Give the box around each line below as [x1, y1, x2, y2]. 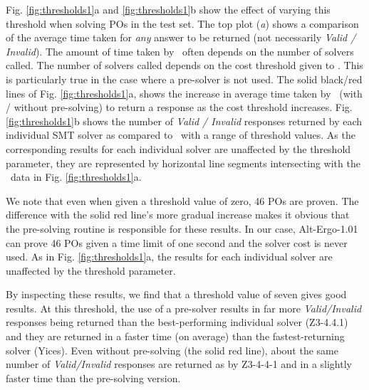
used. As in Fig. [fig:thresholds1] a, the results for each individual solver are [6, 249, 333, 264]
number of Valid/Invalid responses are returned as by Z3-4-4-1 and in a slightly [6, 357, 352, 371]
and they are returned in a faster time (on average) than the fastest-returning [6, 329, 345, 344]
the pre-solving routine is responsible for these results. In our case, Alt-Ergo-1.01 [6, 221, 358, 236]
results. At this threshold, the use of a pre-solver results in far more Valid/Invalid [6, 300, 362, 315]
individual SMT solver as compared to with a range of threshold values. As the [6, 127, 355, 142]
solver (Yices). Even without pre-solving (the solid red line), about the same [6, 342, 338, 357]
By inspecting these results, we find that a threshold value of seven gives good [6, 287, 347, 302]
